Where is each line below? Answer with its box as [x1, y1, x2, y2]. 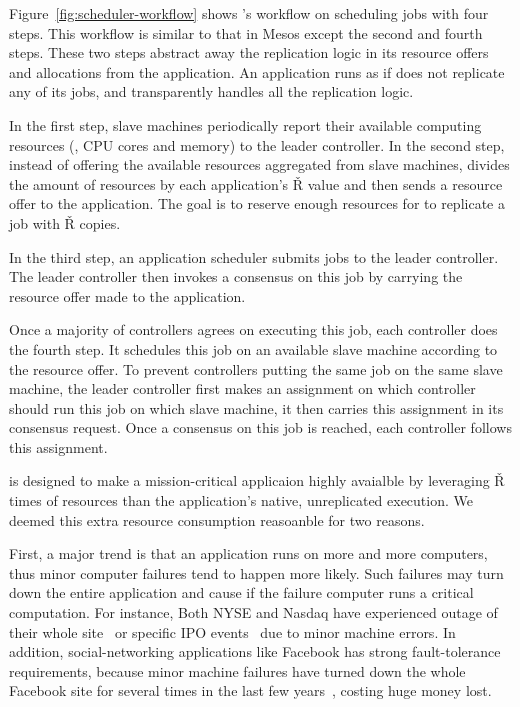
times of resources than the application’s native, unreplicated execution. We [9, 490, 473, 511]
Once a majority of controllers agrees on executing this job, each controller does [9, 319, 498, 340]
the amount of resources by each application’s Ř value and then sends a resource [9, 173, 503, 194]
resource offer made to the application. [9, 285, 246, 306]
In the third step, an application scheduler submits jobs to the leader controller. [9, 246, 499, 267]
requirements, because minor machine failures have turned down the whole [9, 660, 466, 681]
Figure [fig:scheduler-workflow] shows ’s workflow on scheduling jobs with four [9, 3, 489, 23]
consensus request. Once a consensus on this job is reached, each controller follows [9, 417, 512, 438]
